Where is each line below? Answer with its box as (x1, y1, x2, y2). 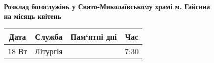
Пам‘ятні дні (70, 31, 117, 43)
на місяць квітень (4, 11, 61, 21)
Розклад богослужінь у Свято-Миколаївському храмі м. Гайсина (4, 1, 210, 11)
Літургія (35, 46, 63, 57)
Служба (35, 31, 63, 43)
